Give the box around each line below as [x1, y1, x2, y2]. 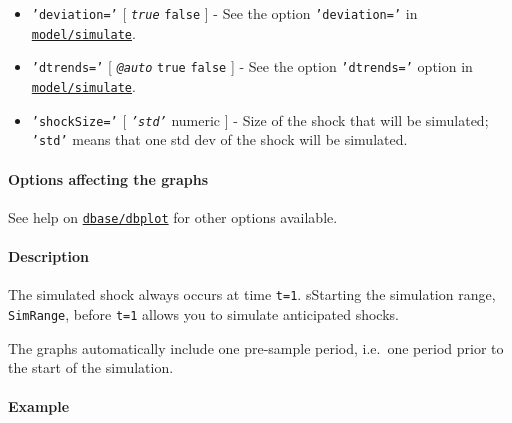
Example [8, 396, 70, 417]
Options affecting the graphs [8, 168, 209, 189]
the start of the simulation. [8, 357, 174, 378]
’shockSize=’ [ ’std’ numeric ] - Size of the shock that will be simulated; [31, 109, 489, 130]
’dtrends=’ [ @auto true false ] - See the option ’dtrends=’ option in [31, 56, 473, 77]
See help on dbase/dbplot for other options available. [8, 206, 338, 227]
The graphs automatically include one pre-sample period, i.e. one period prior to [8, 337, 504, 358]
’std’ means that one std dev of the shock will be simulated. [31, 129, 408, 150]
